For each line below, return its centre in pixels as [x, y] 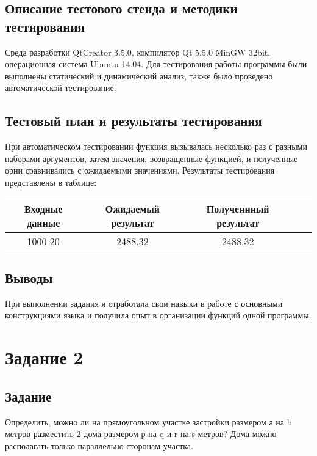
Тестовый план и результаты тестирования [134, 121]
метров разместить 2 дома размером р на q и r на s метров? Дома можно [141, 434]
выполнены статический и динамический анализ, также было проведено [139, 75]
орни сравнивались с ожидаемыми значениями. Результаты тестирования [140, 170]
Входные [44, 208]
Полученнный [238, 208]
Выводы [29, 277]
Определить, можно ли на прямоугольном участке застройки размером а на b [148, 421]
